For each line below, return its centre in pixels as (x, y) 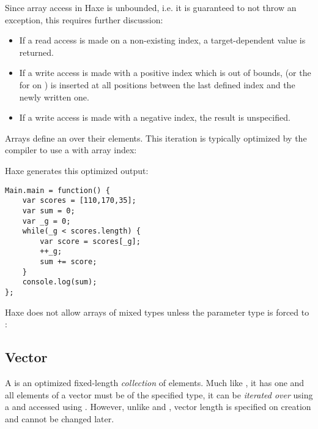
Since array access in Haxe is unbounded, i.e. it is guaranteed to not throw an (151, 7)
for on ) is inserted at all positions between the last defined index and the (157, 84)
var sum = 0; (49, 211)
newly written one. (54, 97)
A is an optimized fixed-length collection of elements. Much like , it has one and (155, 383)
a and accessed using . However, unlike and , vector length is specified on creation (158, 407)
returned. (36, 52)
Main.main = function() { (57, 190)
